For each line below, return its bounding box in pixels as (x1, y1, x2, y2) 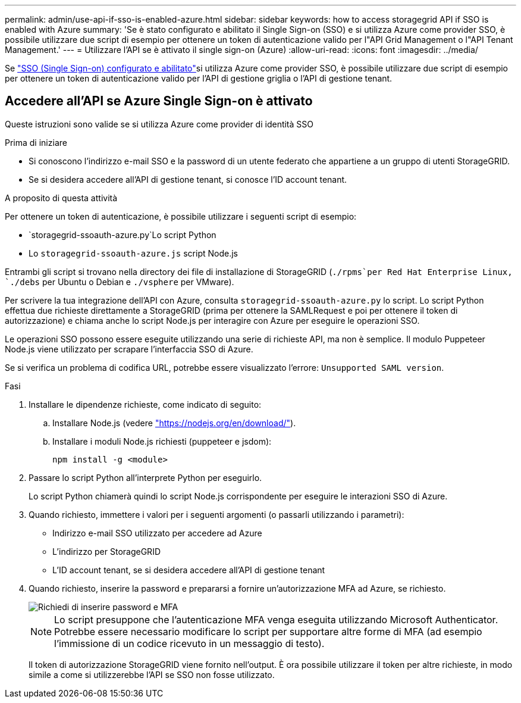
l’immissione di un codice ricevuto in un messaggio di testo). (54, 637, 325, 649)
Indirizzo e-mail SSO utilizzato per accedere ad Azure (52, 527, 262, 538)
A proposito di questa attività (5, 192, 118, 203)
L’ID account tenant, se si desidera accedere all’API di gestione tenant (52, 564, 325, 575)
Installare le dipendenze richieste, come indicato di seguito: (29, 399, 262, 410)
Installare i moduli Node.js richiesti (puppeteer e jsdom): (52, 436, 272, 446)
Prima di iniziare (5, 137, 67, 148)
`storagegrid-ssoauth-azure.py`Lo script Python (29, 229, 216, 240)
